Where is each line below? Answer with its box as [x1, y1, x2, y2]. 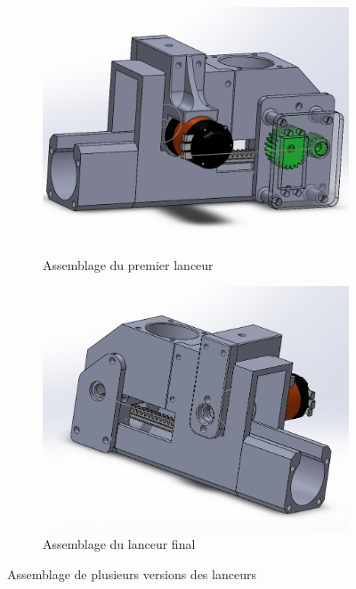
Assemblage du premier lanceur [43, 255, 214, 274]
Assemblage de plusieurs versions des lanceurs [7, 564, 256, 583]
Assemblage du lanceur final [43, 535, 196, 553]
